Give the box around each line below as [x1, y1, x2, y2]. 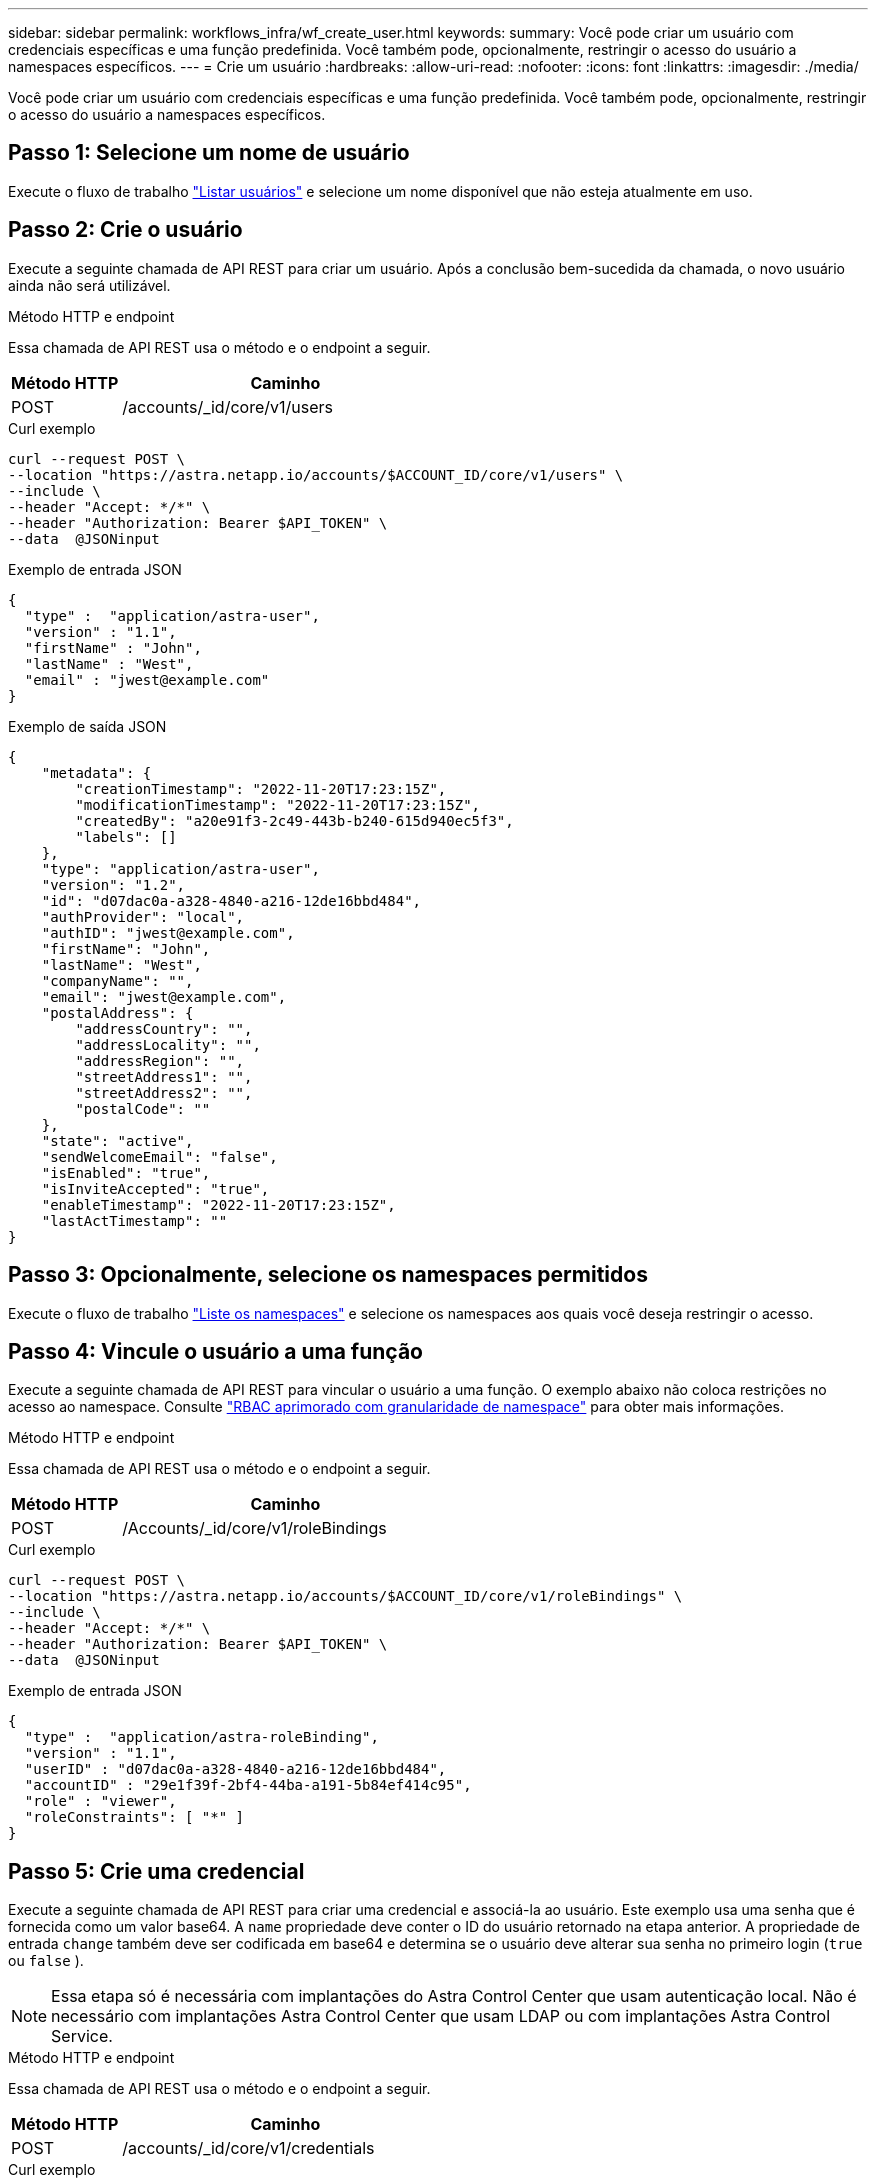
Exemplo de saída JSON [8, 717, 167, 735]
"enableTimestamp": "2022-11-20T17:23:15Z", [41, 1196, 396, 1213]
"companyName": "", [41, 972, 194, 989]
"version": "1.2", [41, 876, 186, 893]
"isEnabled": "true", [41, 1164, 211, 1181]
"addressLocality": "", [75, 1036, 261, 1053]
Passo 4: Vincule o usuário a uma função [8, 1338, 423, 1364]
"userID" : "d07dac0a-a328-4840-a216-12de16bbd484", [24, 1761, 447, 1778]
